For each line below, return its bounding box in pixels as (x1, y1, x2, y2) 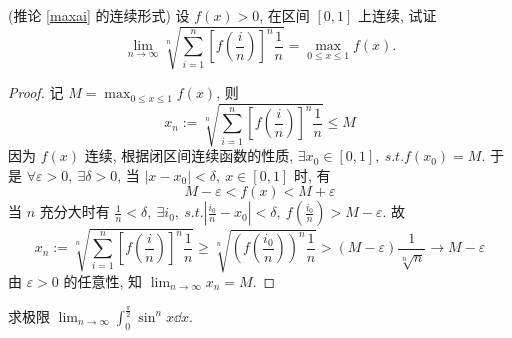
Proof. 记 (8, 82, 64, 103)
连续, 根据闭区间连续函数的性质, (84, 145, 294, 166)
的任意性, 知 (63, 271, 143, 292)
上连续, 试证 (358, 5, 437, 25)
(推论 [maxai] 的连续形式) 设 (8, 5, 190, 25)
